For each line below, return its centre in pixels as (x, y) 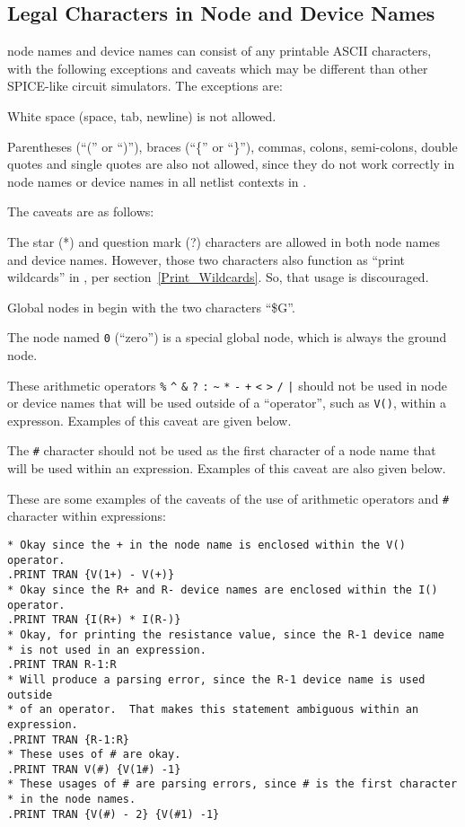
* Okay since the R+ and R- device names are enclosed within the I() (223, 589)
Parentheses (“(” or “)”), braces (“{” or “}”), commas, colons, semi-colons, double (232, 146)
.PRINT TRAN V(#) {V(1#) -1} (94, 769)
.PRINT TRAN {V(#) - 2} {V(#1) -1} (114, 814)
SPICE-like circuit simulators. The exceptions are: (145, 86)
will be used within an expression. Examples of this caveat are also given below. (227, 468)
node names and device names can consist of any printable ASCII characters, (219, 51)
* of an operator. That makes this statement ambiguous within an (213, 710)
